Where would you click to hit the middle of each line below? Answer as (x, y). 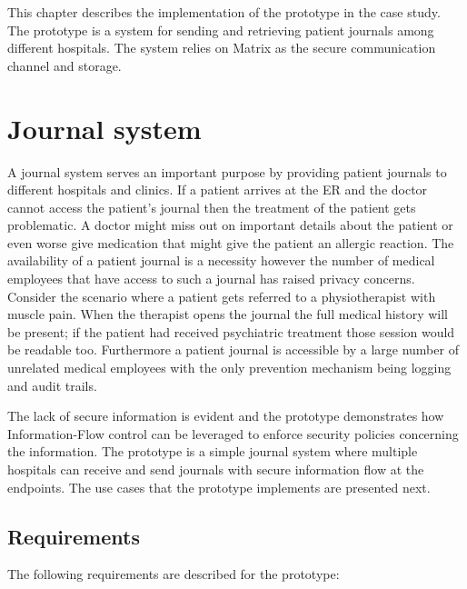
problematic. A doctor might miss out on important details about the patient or (230, 225)
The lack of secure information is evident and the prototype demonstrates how (226, 416)
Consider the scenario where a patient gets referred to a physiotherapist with (222, 296)
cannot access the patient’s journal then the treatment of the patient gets (212, 207)
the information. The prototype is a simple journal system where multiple (213, 451)
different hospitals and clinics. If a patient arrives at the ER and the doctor (218, 190)
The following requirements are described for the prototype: (174, 574)
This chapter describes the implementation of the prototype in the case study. (224, 12)
